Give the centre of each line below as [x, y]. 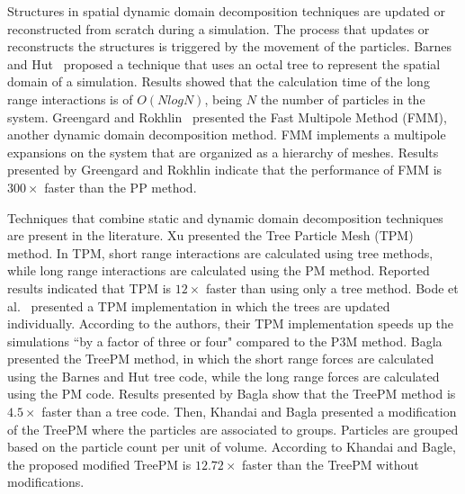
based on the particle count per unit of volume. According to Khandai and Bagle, [232, 447]
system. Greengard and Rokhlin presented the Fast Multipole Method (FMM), [227, 117]
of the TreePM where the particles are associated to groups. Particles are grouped [233, 429]
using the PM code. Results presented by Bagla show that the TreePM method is [232, 394]
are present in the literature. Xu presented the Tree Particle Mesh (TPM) [210, 235]
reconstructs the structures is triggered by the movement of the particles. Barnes [230, 46]
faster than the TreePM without [331, 464]
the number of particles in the [343, 99]
